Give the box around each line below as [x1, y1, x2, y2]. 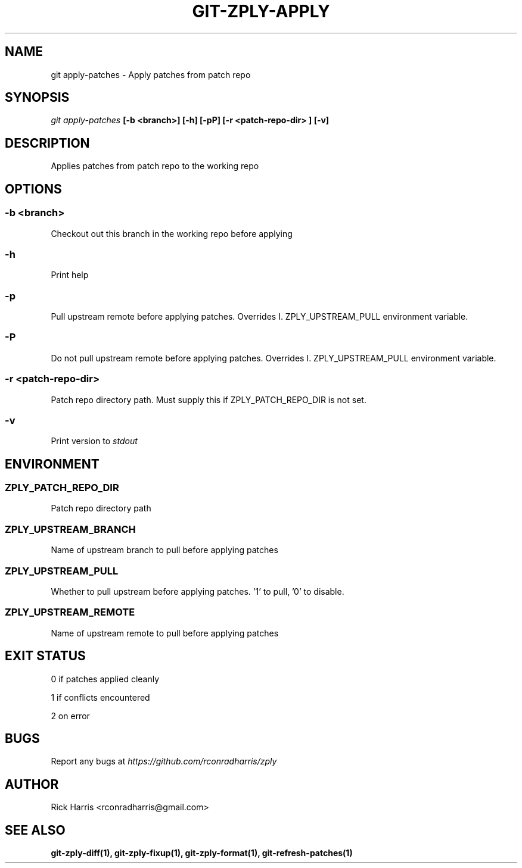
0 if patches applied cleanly [51, 673, 160, 684]
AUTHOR [5, 776, 59, 792]
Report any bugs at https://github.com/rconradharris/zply [51, 756, 277, 767]
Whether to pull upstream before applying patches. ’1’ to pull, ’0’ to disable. [51, 586, 344, 597]
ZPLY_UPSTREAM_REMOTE [5, 606, 135, 619]
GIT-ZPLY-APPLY [192, 1, 330, 21]
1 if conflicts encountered [51, 692, 150, 702]
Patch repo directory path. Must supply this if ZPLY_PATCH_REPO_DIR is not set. [51, 394, 366, 405]
